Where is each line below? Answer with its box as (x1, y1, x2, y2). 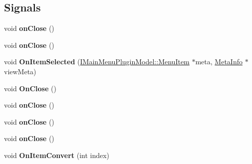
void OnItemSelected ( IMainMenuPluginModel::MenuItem (4, 56, 190, 67)
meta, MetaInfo (195, 56, 243, 67)
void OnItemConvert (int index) (4, 150, 110, 160)
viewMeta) (4, 66, 36, 76)
